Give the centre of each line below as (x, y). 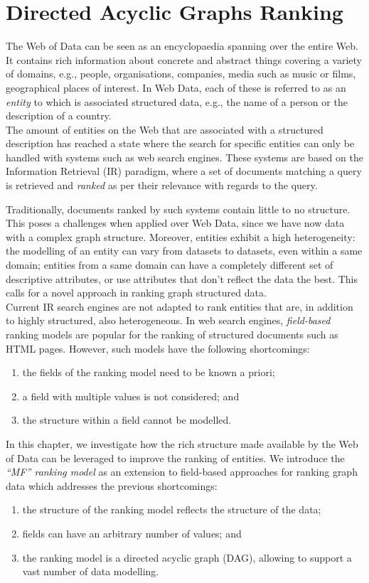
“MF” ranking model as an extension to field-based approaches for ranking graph (182, 472)
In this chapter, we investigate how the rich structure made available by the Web (182, 443)
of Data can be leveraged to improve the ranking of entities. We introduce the (175, 458)
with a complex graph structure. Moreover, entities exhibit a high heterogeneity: (181, 236)
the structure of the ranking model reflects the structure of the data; (172, 509)
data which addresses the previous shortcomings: (112, 485)
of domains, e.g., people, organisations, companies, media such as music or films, (181, 74)
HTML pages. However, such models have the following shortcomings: (158, 348)
